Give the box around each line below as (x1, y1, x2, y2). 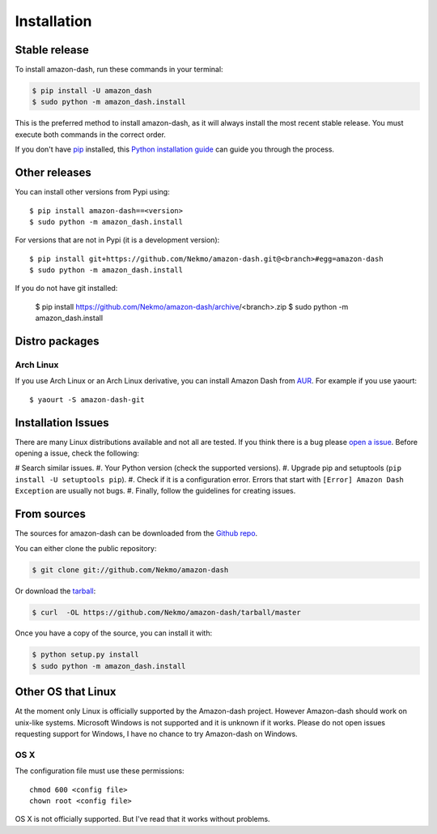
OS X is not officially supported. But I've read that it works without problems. (15, 815, 270, 824)
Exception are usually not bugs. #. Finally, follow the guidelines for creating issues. (15, 486, 296, 496)
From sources (15, 507, 87, 521)
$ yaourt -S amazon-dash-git (29, 395, 145, 404)
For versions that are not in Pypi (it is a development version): (15, 235, 220, 245)
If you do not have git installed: (15, 284, 118, 293)
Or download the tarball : (15, 586, 96, 596)
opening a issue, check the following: (15, 448, 139, 458)
